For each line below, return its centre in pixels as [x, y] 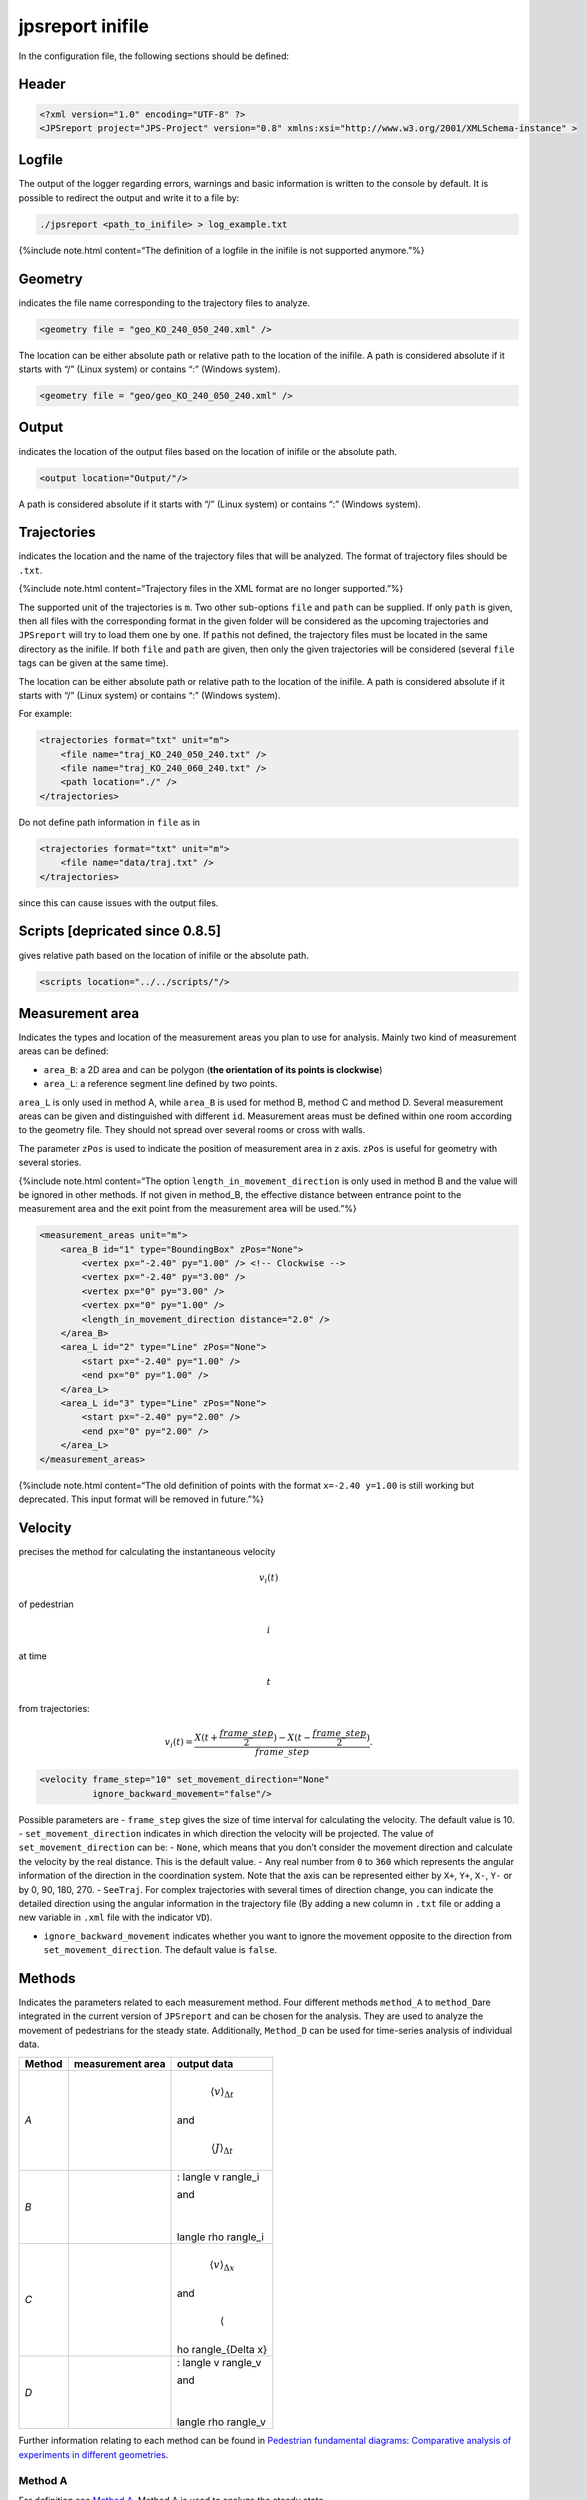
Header [42, 84]
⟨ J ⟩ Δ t [222, 2149]
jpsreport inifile [83, 26]
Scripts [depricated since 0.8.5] [120, 931]
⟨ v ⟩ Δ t [222, 2092]
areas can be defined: [63, 1051]
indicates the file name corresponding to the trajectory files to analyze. [164, 302]
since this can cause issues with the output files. [118, 902]
